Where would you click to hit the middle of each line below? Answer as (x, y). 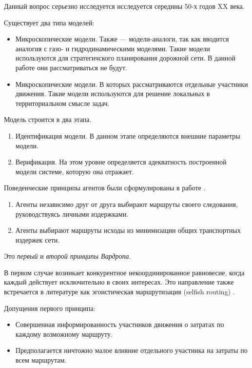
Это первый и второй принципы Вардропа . (68, 256)
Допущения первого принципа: (50, 308)
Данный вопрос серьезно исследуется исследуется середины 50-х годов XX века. (124, 6)
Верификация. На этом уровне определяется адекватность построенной (121, 162)
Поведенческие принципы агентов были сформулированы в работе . (105, 188)
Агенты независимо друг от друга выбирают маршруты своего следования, (126, 204)
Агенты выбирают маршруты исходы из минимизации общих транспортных (128, 230)
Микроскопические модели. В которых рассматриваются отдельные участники (132, 84)
